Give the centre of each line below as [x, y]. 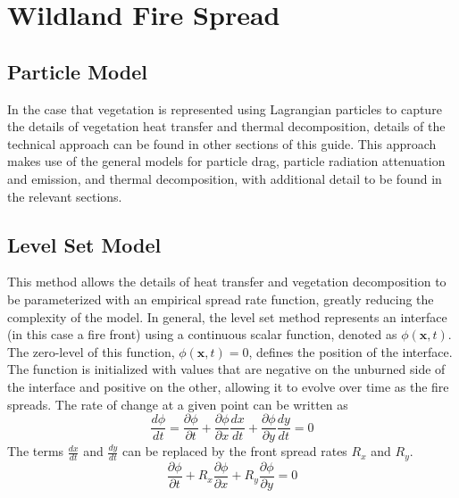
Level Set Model [84, 244]
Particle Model [78, 71]
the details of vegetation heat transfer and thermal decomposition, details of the [226, 126]
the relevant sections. [65, 196]
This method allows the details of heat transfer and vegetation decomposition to [227, 282]
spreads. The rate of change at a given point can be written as [178, 404]
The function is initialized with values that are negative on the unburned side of [226, 369]
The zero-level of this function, [91, 351]
